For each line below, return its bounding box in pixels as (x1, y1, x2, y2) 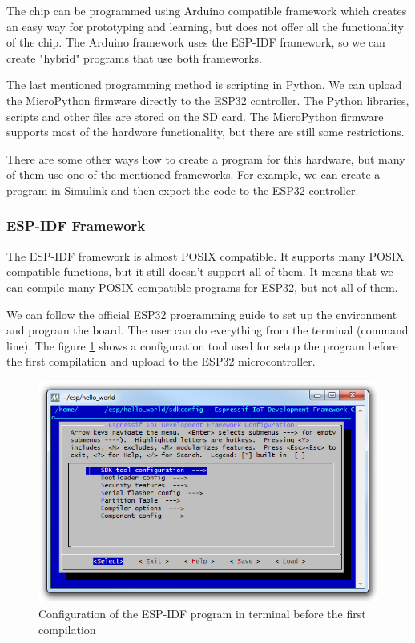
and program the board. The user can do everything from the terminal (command (6, 321, 409, 338)
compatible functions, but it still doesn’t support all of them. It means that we (6, 263, 393, 280)
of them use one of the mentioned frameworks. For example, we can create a (6, 166, 381, 183)
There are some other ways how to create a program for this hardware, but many (6, 150, 405, 167)
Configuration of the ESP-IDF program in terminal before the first (38, 605, 366, 622)
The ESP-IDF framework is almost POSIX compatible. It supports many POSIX (6, 247, 405, 264)
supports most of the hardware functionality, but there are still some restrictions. (6, 123, 405, 140)
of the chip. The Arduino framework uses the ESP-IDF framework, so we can (6, 34, 385, 51)
